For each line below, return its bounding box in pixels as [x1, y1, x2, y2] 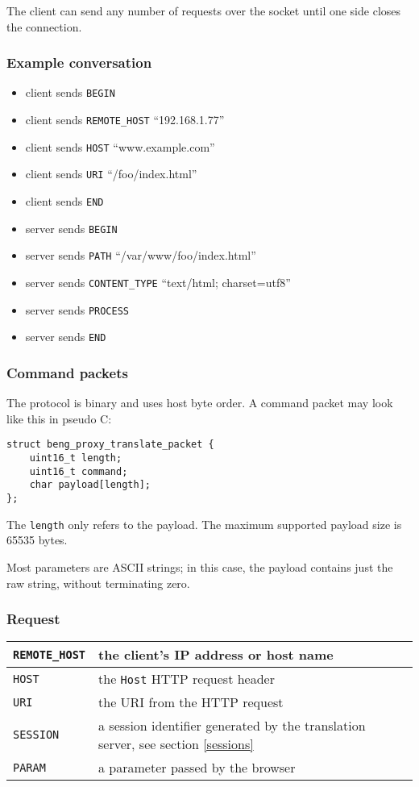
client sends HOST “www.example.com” [25, 138, 215, 155]
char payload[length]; [29, 479, 151, 491]
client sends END [25, 193, 104, 210]
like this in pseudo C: [6, 410, 112, 427]
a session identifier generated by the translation [98, 716, 366, 735]
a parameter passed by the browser [98, 758, 296, 777]
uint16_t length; [29, 452, 122, 464]
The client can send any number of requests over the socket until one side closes [6, 2, 401, 19]
